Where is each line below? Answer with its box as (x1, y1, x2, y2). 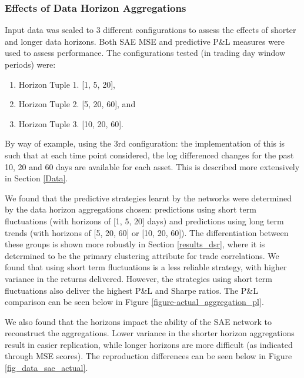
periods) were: (5, 58, 56, 70)
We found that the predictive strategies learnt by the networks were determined (5, 191, 292, 204)
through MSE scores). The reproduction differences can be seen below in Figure (5, 350, 292, 362)
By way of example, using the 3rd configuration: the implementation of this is (5, 137, 285, 150)
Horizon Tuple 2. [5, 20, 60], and (18, 98, 136, 110)
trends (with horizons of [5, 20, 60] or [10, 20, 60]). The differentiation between (5, 226, 289, 238)
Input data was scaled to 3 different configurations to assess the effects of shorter (5, 24, 296, 36)
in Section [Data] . (5, 172, 68, 184)
